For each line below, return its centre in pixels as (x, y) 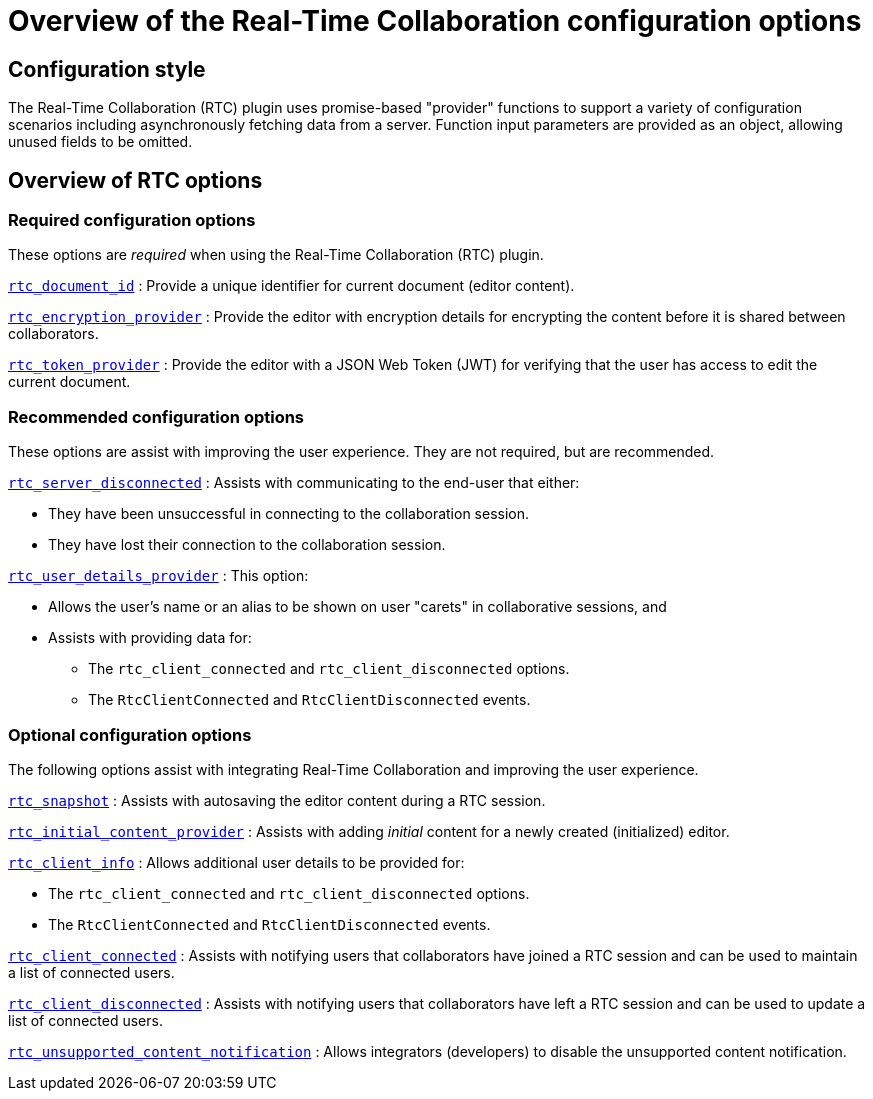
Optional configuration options (130, 734)
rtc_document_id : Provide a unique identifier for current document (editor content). (291, 286)
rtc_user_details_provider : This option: (158, 576)
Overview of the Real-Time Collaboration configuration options (435, 21)
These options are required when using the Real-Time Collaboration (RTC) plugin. (276, 255)
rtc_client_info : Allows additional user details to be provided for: (236, 862)
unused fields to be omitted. (100, 142)
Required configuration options (132, 220)
